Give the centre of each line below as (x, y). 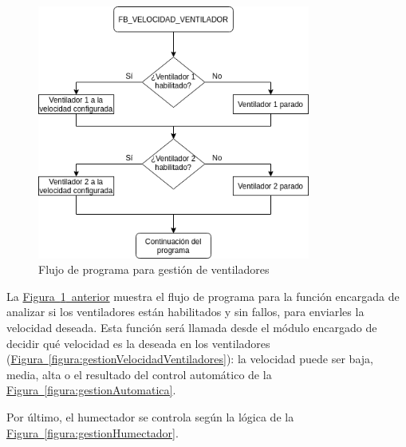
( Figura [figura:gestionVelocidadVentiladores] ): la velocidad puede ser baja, (190, 359)
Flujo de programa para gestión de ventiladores (154, 269)
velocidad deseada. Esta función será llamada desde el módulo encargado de (192, 327)
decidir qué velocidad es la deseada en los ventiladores (138, 343)
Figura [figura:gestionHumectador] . (93, 432)
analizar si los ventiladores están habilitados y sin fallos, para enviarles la (185, 312)
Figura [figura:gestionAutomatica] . (91, 390)
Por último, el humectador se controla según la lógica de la (150, 416)
